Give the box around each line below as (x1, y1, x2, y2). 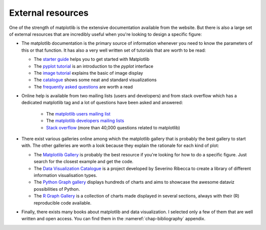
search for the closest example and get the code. (33, 159, 134, 165)
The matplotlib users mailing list (46, 111, 111, 116)
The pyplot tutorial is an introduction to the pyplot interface (33, 63, 154, 69)
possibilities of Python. (33, 186, 80, 192)
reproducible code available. (33, 200, 92, 206)
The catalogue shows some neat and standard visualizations (33, 77, 157, 83)
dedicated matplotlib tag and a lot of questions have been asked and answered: (21, 100, 183, 106)
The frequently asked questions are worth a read (33, 84, 133, 89)
